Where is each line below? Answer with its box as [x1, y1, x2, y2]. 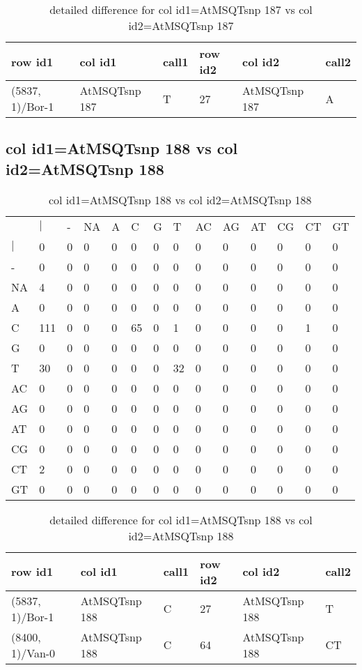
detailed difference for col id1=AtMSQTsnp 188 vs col [49, 511, 313, 528]
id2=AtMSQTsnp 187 [128, 17, 234, 33]
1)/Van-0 [11, 644, 56, 661]
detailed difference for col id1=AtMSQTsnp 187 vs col [49, 1, 313, 17]
